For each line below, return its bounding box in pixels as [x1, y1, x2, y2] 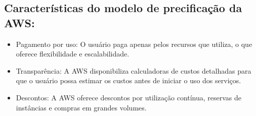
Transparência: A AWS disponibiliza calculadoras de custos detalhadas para [16, 65, 251, 76]
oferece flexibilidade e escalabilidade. [16, 48, 130, 59]
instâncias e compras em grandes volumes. [16, 102, 147, 112]
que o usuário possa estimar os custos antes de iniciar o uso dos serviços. [16, 75, 241, 86]
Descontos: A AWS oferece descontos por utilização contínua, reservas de [16, 92, 242, 102]
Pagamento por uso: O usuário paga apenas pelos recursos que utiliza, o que [16, 38, 252, 49]
